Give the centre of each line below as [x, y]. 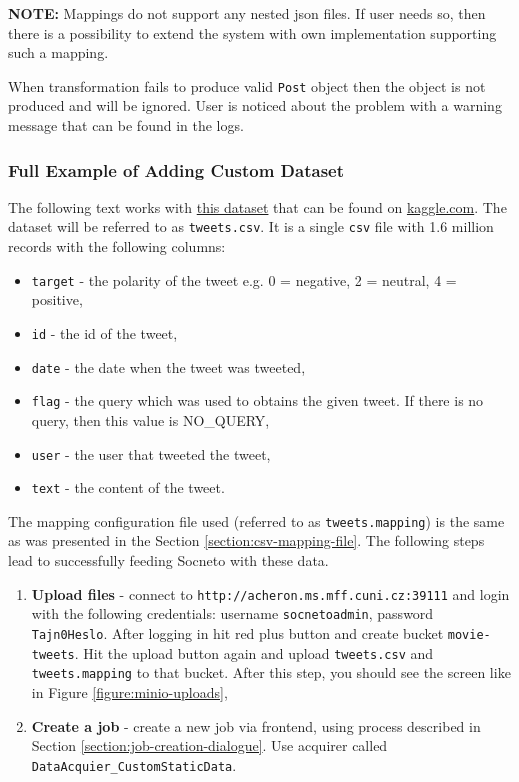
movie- [469, 634]
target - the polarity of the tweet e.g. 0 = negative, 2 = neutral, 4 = [244, 279]
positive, [57, 299]
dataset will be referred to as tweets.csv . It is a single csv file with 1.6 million [251, 226]
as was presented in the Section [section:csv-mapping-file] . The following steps [246, 540]
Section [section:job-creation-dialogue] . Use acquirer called [209, 745]
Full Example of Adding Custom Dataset [176, 169]
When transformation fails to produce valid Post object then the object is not [247, 85]
